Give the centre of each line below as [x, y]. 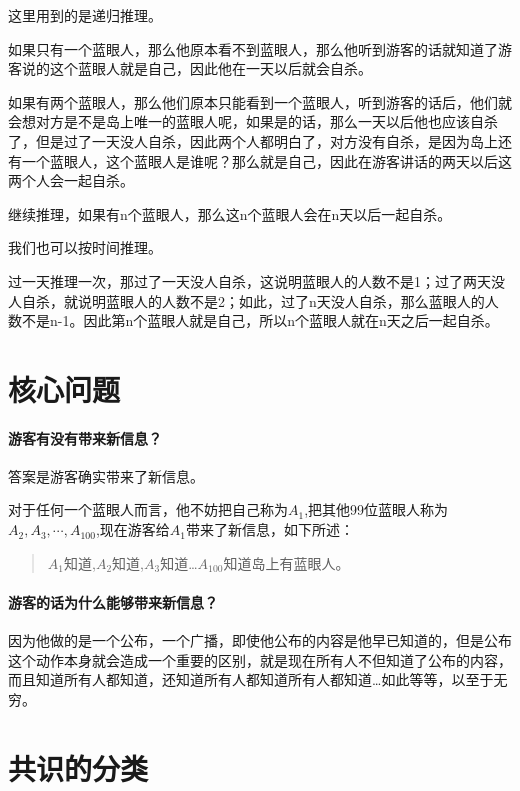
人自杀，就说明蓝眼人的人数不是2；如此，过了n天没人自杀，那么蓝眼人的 [246, 300]
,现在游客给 [132, 529]
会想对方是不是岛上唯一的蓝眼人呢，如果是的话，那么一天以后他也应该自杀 [253, 121]
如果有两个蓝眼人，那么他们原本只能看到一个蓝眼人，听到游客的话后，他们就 [260, 101]
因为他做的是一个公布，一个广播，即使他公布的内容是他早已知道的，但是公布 [260, 640]
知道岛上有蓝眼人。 [286, 562]
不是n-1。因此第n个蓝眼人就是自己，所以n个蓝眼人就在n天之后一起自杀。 [260, 320]
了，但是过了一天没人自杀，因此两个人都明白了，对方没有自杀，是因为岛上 [253, 140]
